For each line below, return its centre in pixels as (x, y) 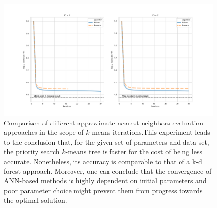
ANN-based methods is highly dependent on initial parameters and (105, 181)
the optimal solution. (36, 200)
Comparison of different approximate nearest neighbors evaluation (104, 122)
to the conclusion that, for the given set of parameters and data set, (107, 142)
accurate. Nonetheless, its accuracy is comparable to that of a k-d (103, 161)
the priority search (32, 151)
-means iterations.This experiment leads (150, 132)
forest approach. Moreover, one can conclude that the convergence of (108, 171)
